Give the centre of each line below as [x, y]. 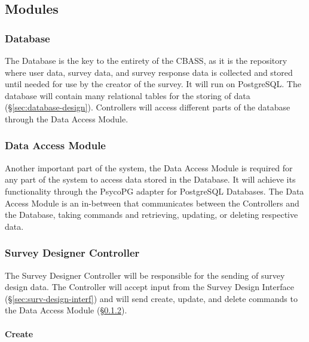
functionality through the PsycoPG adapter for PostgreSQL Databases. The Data [154, 191]
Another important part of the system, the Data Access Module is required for [149, 167]
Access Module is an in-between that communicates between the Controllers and [152, 203]
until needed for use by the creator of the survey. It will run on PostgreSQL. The [153, 84]
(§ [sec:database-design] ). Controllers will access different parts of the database [148, 107]
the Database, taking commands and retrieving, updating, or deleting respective [152, 215]
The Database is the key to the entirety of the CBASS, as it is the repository [146, 60]
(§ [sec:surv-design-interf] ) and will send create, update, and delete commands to [151, 298]
